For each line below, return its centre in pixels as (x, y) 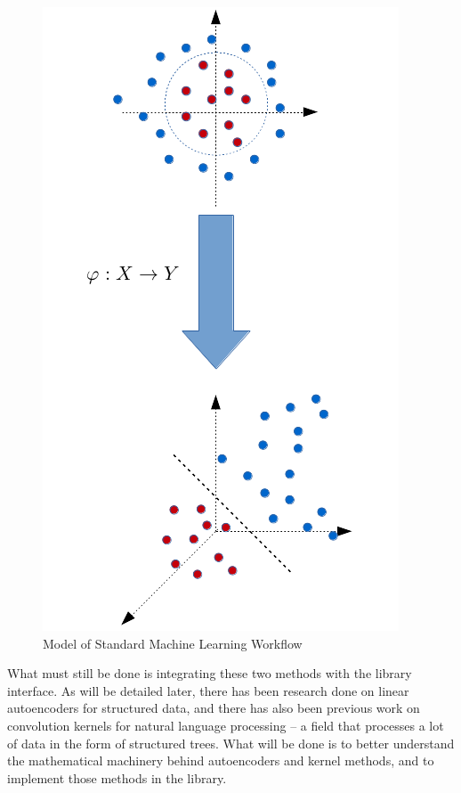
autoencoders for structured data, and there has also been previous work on (214, 708)
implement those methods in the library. (117, 777)
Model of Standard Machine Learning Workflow (173, 643)
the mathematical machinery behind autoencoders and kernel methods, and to (221, 760)
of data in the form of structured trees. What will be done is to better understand (231, 743)
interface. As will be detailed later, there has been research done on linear (208, 690)
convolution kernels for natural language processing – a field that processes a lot (226, 725)
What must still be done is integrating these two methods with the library (210, 673)
